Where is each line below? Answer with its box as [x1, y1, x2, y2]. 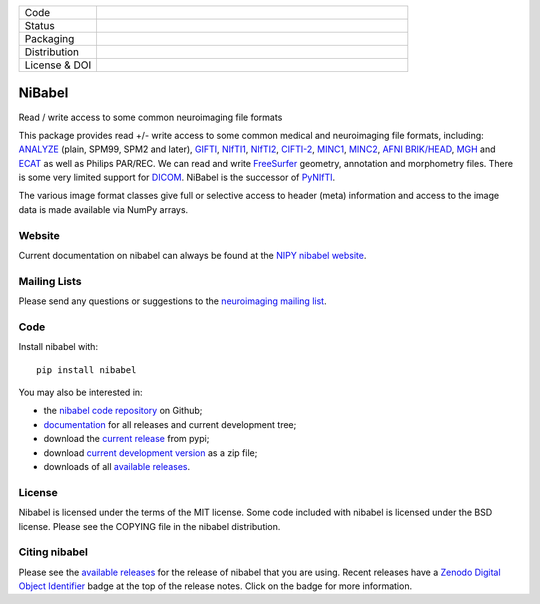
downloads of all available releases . [43, 461, 190, 473]
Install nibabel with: [18, 341, 99, 353]
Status [24, 19, 55, 32]
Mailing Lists [18, 274, 82, 288]
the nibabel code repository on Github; [43, 405, 203, 417]
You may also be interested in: [18, 386, 144, 399]
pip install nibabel [36, 364, 137, 375]
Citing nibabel [18, 545, 89, 559]
